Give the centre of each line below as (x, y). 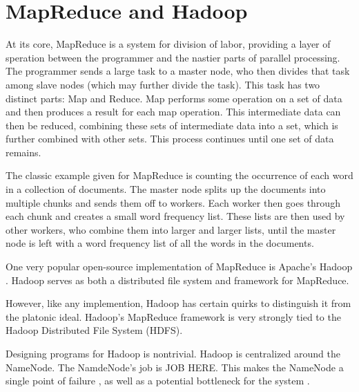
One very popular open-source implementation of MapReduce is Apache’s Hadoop (179, 267)
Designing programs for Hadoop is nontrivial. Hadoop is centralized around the (173, 353)
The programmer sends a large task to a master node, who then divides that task (178, 71)
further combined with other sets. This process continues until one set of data (170, 139)
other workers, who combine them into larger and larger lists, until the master (171, 229)
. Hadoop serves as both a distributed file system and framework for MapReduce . (177, 280)
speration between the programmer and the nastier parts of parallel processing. (173, 57)
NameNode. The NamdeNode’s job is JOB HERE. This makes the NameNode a (175, 367)
